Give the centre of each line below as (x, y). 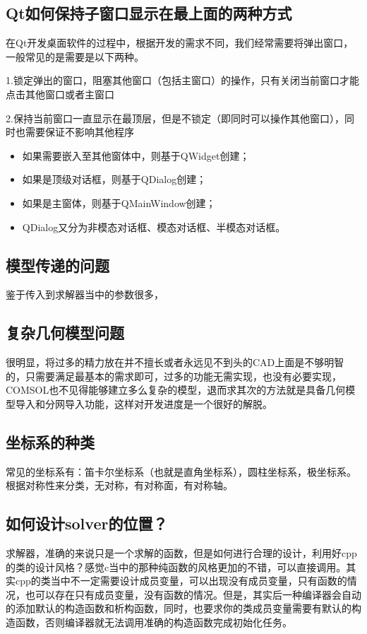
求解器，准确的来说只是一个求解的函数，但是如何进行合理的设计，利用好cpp (181, 553)
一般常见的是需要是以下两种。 (75, 56)
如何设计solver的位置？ (87, 523)
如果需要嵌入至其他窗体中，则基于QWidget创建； (136, 155)
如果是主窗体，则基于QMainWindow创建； (119, 202)
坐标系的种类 (50, 441)
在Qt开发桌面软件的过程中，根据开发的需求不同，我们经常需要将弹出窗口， (180, 43)
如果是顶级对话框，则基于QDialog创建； (114, 179)
